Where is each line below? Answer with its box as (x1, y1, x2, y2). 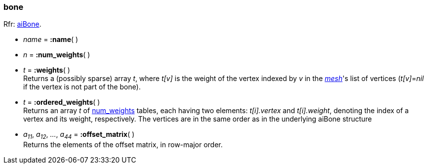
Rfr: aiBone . (3, 20, 41, 29)
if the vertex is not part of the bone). (23, 83, 141, 91)
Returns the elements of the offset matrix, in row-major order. (23, 140, 223, 149)
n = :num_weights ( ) (23, 50, 90, 59)
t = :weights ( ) (23, 66, 70, 75)
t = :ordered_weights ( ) (23, 98, 100, 107)
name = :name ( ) (23, 35, 78, 44)
